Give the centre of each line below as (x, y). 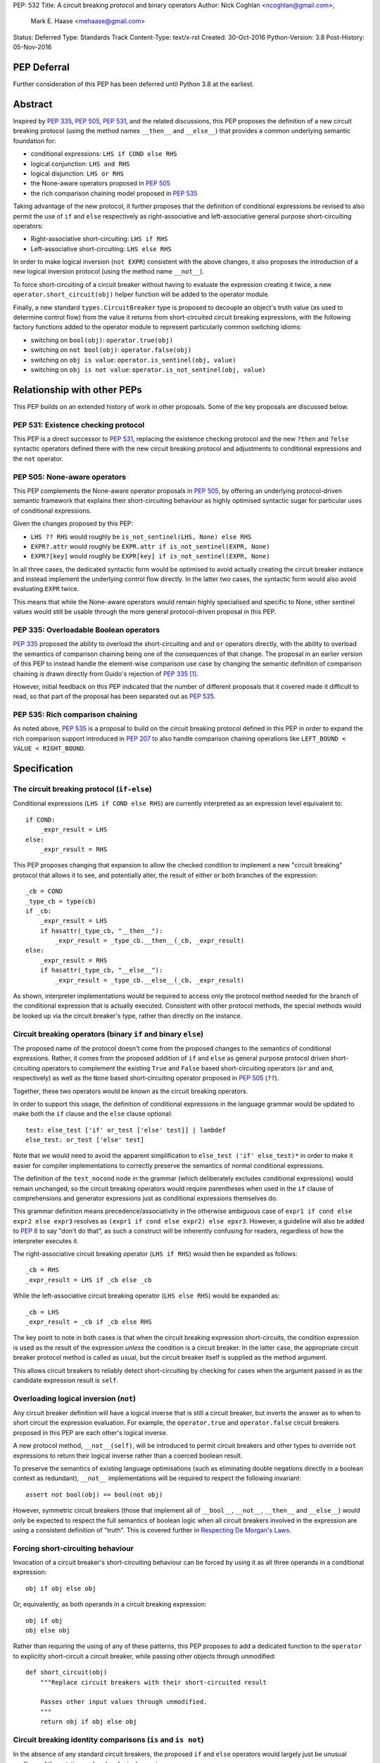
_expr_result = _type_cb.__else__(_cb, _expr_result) (150, 980)
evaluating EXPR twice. (46, 589)
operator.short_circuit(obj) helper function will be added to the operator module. (141, 294)
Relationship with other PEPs (77, 390)
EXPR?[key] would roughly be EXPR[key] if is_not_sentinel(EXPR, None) (150, 556)
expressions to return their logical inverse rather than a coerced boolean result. (128, 1456)
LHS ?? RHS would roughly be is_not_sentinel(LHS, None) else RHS (141, 537)
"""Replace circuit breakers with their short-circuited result (153, 1682)
